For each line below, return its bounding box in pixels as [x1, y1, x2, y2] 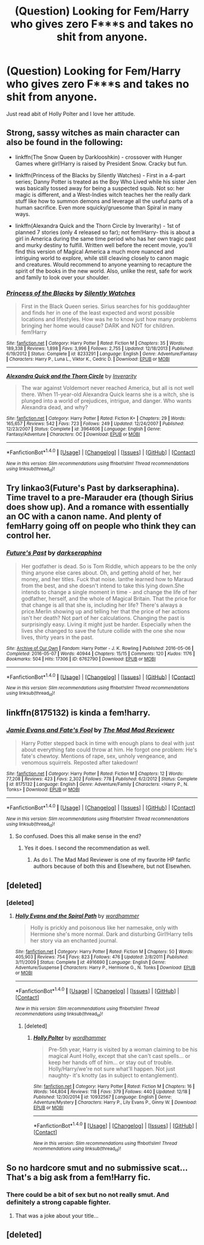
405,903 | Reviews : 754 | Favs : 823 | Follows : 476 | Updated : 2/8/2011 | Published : [15, 954, 189, 960]
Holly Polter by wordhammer [33, 1034, 106, 1042]
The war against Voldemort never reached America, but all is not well [21, 384, 194, 392]
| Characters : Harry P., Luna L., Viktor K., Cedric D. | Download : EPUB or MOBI [6, 356, 170, 363]
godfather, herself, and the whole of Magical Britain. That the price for [21, 595, 196, 602]
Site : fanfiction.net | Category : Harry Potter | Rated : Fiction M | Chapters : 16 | [33, 1083, 195, 1090]
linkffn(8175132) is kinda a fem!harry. [6, 708, 151, 718]
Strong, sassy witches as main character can [6, 128, 180, 138]
